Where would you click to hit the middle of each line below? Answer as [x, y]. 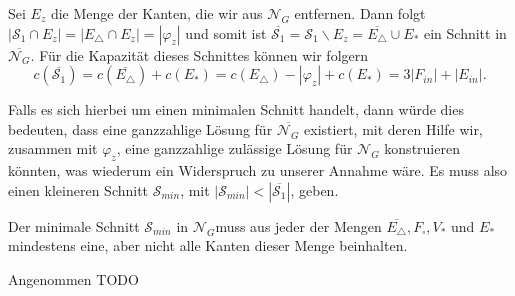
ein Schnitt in [465, 32]
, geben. [314, 189]
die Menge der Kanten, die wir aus [156, 13]
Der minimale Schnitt [74, 225]
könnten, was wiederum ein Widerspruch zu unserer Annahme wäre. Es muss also [258, 170]
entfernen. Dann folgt [360, 13]
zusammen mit [53, 148]
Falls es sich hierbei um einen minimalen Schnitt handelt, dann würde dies [236, 109]
